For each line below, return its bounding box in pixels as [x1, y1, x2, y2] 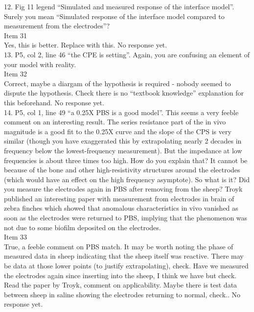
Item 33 [4, 232, 27, 242]
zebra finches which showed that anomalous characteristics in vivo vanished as [4, 203, 238, 213]
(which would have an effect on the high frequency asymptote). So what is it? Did [4, 174, 250, 184]
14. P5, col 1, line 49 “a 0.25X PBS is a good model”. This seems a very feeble [4, 107, 239, 117]
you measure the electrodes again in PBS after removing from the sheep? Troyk [4, 184, 243, 194]
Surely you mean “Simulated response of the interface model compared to [4, 11, 225, 21]
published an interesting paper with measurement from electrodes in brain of [4, 193, 234, 203]
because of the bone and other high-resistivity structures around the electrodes [4, 165, 240, 175]
